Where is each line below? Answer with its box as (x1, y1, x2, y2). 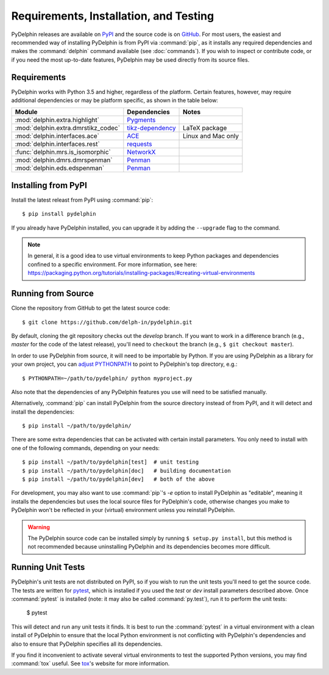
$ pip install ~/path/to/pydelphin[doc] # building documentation (22, 467, 231, 474)
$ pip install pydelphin (22, 211, 96, 217)
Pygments (127, 116, 156, 125)
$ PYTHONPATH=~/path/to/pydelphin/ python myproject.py (22, 374, 193, 382)
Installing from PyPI (11, 180, 88, 191)
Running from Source (11, 288, 94, 299)
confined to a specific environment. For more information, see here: (27, 260, 197, 268)
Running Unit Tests (11, 562, 85, 572)
